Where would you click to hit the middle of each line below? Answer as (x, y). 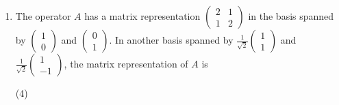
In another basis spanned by (174, 40)
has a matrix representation (142, 16)
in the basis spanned (291, 16)
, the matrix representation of (126, 63)
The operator (43, 16)
